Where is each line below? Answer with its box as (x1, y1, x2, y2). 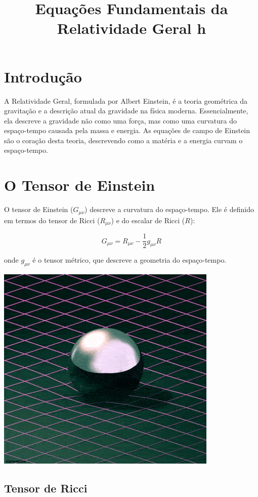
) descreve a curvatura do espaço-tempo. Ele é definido (84, 204, 254, 215)
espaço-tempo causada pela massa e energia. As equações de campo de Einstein (4, 125, 250, 136)
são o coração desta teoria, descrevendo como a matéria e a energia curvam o (4, 135, 243, 145)
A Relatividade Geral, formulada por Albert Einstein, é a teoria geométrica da (4, 95, 248, 106)
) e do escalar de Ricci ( (111, 215, 185, 225)
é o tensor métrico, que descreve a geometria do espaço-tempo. (32, 255, 227, 265)
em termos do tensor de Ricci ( (4, 215, 100, 225)
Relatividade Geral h (57, 18, 206, 38)
